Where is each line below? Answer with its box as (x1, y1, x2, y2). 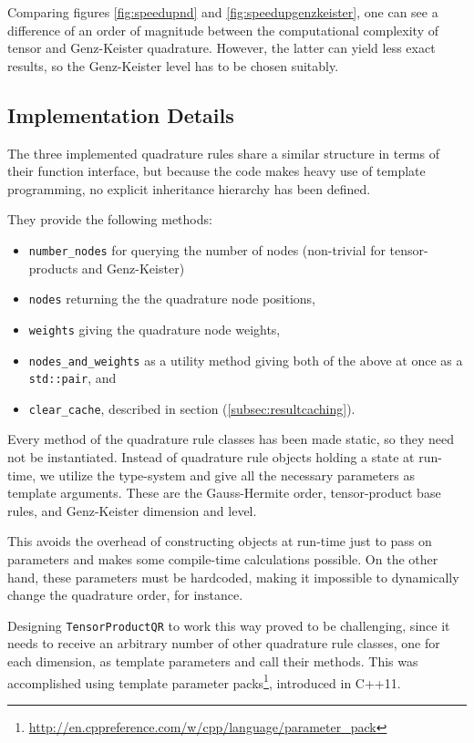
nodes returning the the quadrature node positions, (28, 289, 316, 308)
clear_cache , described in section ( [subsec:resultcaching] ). (28, 398, 355, 418)
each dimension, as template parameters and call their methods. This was (7, 652, 418, 671)
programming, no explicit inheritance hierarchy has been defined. (7, 179, 371, 198)
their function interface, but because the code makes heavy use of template (7, 161, 426, 181)
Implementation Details (7, 100, 234, 129)
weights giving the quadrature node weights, (28, 319, 281, 338)
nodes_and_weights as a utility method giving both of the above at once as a (28, 350, 463, 369)
